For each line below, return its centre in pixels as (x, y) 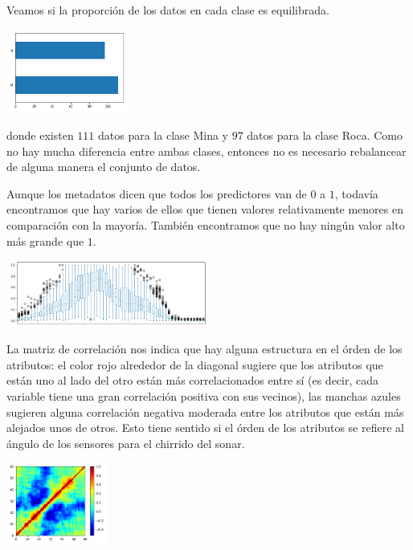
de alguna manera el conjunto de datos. (104, 167)
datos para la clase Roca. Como (325, 135)
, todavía (356, 193)
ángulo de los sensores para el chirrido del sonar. (126, 443)
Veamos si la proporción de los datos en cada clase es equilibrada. (168, 10)
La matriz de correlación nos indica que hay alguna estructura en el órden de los (204, 349)
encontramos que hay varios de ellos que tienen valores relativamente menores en (205, 209)
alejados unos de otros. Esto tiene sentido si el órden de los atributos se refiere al (205, 428)
